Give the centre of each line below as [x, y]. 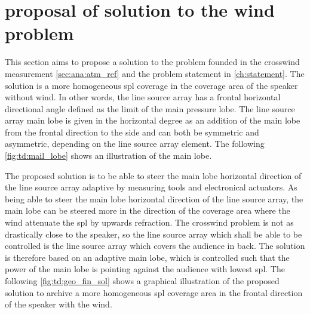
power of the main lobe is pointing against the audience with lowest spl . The [145, 269]
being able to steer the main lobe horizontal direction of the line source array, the [154, 198]
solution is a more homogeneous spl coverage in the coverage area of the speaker [151, 85]
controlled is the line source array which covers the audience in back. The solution [155, 246]
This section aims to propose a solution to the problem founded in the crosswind [152, 62]
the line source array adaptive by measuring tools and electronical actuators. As [151, 187]
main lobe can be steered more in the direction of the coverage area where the [148, 210]
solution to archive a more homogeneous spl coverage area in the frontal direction [154, 292]
